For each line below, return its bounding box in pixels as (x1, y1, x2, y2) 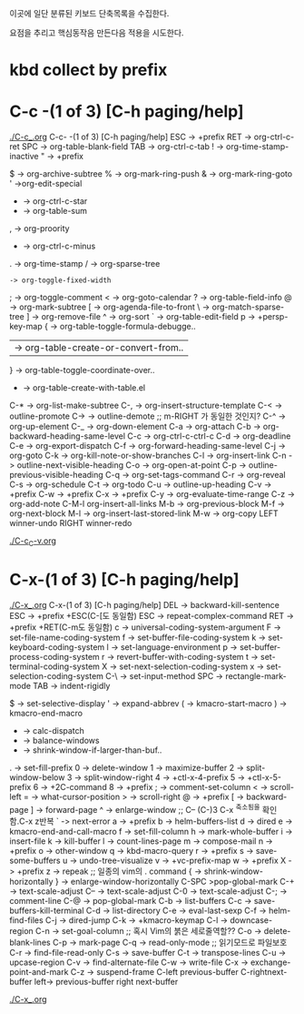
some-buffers (9, 855, 61, 866)
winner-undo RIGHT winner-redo (9, 518, 132, 529)
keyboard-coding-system (9, 641, 105, 653)
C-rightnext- (240, 966, 288, 977)
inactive (9, 151, 39, 162)
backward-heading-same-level (9, 431, 125, 441)
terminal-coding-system (9, 661, 100, 672)
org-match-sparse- (211, 301, 285, 312)
